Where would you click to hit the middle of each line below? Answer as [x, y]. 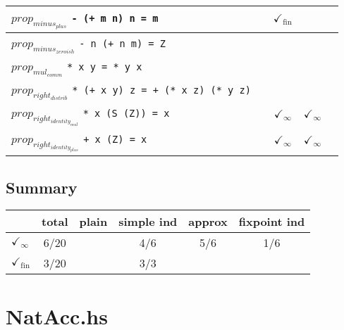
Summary [42, 187]
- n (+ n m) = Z [122, 43]
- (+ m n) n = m [115, 18]
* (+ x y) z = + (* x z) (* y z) [161, 90]
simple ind [148, 222]
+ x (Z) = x [115, 139]
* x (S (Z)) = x [126, 114]
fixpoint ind [272, 222]
